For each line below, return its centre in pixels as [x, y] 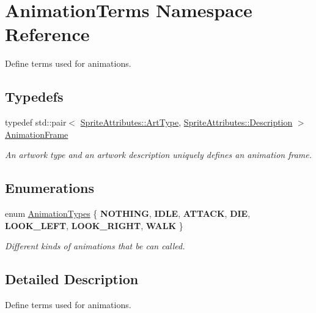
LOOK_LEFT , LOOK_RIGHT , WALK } [94, 225]
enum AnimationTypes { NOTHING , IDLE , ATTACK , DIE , [128, 213]
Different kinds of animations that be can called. [95, 246]
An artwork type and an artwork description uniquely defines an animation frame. [159, 155]
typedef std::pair [36, 122]
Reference [47, 34]
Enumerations [50, 188]
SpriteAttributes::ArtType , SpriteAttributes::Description [186, 122]
